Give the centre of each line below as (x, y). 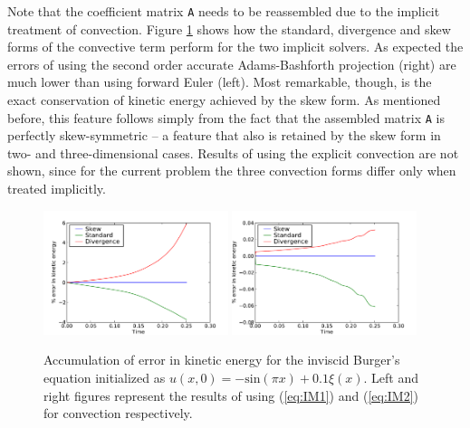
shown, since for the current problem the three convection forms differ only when (232, 171)
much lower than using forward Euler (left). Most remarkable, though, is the (220, 82)
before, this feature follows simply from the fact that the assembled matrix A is (226, 117)
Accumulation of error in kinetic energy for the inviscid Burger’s (222, 360)
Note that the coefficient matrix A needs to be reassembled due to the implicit (224, 11)
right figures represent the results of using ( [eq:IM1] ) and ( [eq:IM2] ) (231, 395)
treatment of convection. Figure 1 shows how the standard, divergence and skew (229, 29)
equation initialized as (105, 377)
